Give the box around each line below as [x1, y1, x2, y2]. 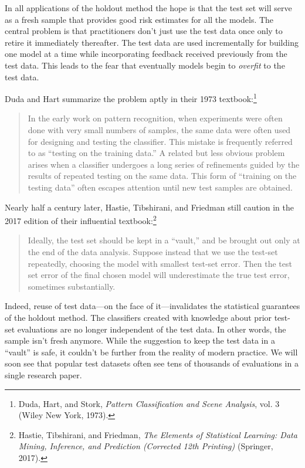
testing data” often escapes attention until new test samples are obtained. [28, 181, 293, 193]
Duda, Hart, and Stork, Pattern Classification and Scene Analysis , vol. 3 [18, 397, 280, 409]
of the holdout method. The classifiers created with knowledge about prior [5, 311, 272, 323]
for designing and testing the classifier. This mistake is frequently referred [28, 135, 293, 147]
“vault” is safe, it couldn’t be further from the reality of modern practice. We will [5, 345, 298, 358]
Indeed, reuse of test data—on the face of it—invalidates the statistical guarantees [5, 300, 300, 312]
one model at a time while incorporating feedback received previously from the [5, 48, 287, 60]
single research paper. [5, 368, 82, 381]
